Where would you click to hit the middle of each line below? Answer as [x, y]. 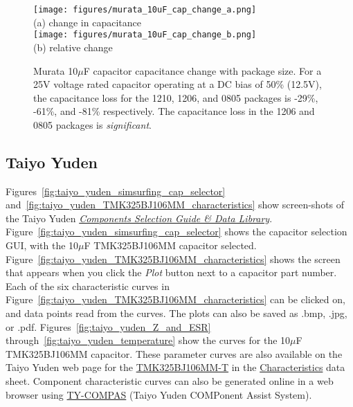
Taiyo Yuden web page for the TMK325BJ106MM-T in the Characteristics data [175, 367]
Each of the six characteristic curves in [88, 286]
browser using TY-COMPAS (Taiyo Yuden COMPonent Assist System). [159, 394]
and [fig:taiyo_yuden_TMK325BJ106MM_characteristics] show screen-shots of [175, 205]
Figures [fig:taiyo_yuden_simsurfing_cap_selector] [116, 191]
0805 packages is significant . [92, 124]
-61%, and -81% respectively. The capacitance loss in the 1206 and [174, 111]
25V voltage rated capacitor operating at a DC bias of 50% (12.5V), [178, 84]
